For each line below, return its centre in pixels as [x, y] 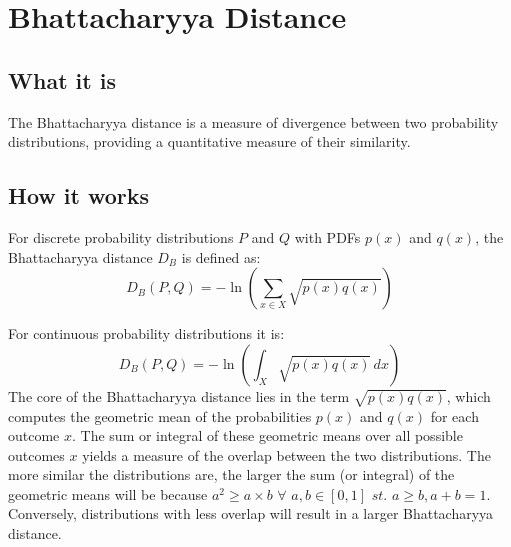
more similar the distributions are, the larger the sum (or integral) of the [231, 474]
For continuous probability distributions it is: [146, 333]
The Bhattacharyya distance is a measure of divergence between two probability [253, 121]
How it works [79, 195]
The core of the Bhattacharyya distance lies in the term [179, 395]
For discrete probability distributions [121, 236]
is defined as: [221, 256]
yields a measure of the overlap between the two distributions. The [286, 454]
